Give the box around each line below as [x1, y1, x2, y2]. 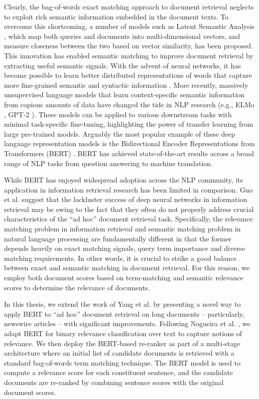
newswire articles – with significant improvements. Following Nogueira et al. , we [4, 318, 251, 329]
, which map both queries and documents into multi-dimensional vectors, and [4, 30, 240, 41]
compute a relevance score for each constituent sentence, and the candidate [4, 367, 233, 378]
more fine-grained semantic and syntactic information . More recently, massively [4, 79, 249, 90]
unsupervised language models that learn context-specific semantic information [4, 89, 245, 100]
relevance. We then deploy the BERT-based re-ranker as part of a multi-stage [4, 338, 241, 348]
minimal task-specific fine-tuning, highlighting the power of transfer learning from [4, 119, 254, 129]
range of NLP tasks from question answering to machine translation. [4, 158, 213, 168]
